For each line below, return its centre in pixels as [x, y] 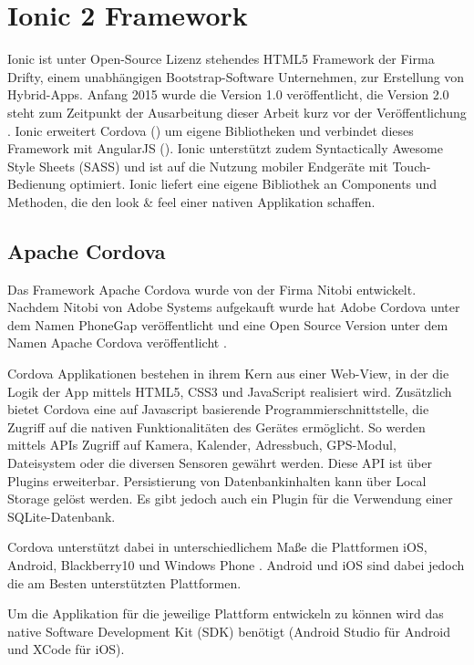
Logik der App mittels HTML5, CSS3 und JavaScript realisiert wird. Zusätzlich [230, 391]
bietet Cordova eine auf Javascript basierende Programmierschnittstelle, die [218, 409]
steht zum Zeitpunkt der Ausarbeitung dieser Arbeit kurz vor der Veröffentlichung [237, 112]
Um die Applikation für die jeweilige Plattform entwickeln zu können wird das [226, 613]
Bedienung [36, 184]
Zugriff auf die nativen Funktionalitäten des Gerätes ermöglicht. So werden [216, 426]
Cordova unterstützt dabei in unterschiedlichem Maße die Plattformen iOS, [217, 547]
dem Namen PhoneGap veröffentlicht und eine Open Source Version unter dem [228, 324]
